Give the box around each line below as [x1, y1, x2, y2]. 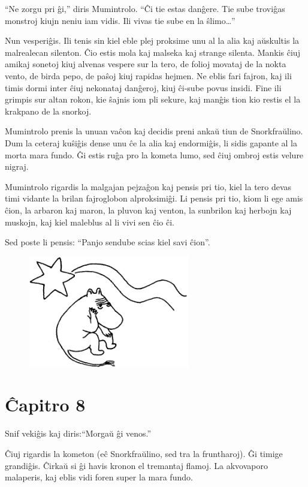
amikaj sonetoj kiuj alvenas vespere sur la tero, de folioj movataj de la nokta [5, 58, 286, 70]
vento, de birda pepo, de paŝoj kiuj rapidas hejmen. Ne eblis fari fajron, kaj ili [5, 69, 292, 82]
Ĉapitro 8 [5, 392, 86, 417]
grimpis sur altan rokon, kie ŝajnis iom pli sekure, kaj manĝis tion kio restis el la [5, 93, 301, 106]
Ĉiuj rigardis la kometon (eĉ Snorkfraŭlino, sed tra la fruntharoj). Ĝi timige [5, 447, 283, 459]
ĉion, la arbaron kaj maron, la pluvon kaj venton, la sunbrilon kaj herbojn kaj [5, 203, 292, 216]
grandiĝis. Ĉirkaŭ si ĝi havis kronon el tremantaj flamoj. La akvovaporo [5, 459, 268, 471]
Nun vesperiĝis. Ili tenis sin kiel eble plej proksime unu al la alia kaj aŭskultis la [5, 34, 300, 47]
